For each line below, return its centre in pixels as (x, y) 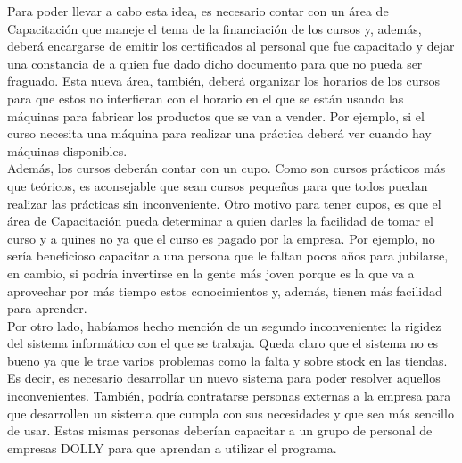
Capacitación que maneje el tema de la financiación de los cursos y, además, (214, 28)
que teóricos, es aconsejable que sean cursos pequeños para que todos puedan (218, 185)
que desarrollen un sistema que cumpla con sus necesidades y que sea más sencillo (231, 413)
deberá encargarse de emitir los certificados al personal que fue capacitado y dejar (231, 46)
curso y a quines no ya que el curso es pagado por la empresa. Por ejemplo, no (221, 238)
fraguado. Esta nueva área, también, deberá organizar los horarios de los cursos (224, 81)
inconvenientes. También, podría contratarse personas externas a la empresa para (229, 396)
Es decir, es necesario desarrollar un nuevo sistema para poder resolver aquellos (224, 378)
